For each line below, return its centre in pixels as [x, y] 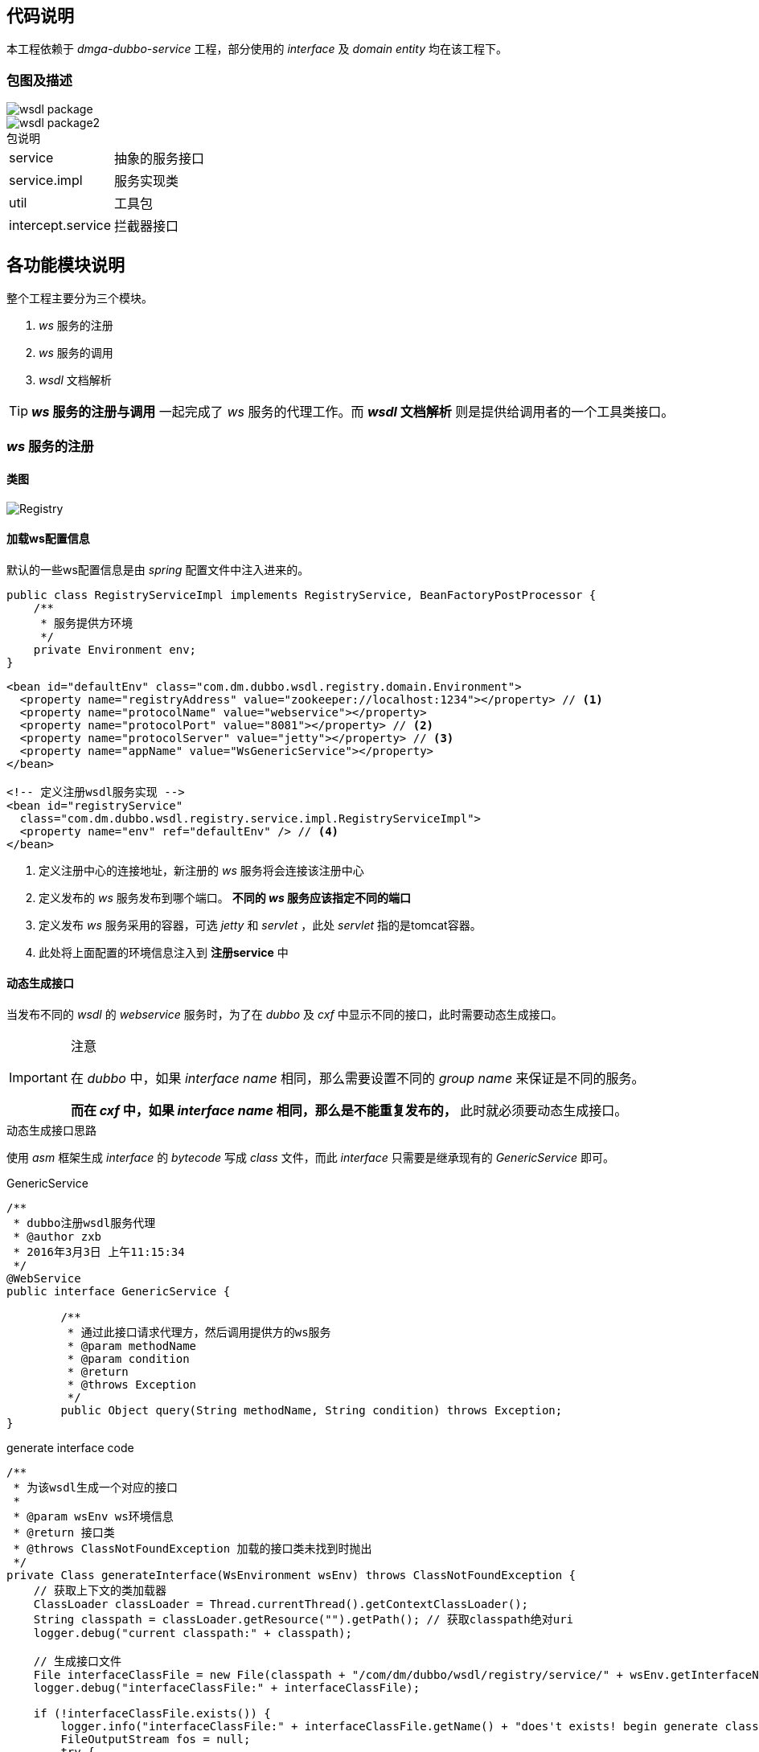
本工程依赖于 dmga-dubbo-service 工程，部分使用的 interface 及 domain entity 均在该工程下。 [257, 49]
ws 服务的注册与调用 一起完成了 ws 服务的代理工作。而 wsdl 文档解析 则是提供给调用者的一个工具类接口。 [353, 412]
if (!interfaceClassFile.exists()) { [152, 1714]
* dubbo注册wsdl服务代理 [84, 1223]
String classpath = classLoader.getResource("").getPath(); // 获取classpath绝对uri [304, 1620]
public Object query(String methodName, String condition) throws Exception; [312, 1411]
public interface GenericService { [119, 1292]
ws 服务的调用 [76, 353]
